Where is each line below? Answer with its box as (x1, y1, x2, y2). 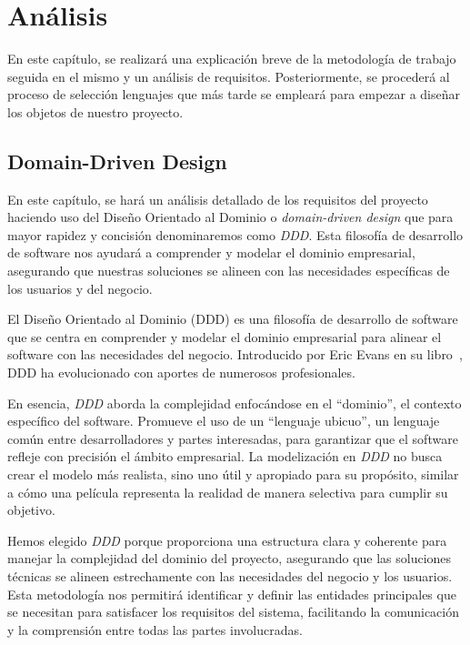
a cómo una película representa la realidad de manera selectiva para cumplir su (7, 482, 448, 501)
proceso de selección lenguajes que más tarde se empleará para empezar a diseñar (7, 85, 461, 104)
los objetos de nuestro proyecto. (7, 102, 184, 121)
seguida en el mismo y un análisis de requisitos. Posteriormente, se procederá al (7, 66, 450, 86)
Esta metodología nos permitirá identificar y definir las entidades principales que (7, 584, 456, 603)
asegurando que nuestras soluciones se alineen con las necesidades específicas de (7, 261, 450, 280)
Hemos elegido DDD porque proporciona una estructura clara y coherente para (7, 530, 447, 549)
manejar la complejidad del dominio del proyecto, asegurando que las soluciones (7, 549, 452, 568)
